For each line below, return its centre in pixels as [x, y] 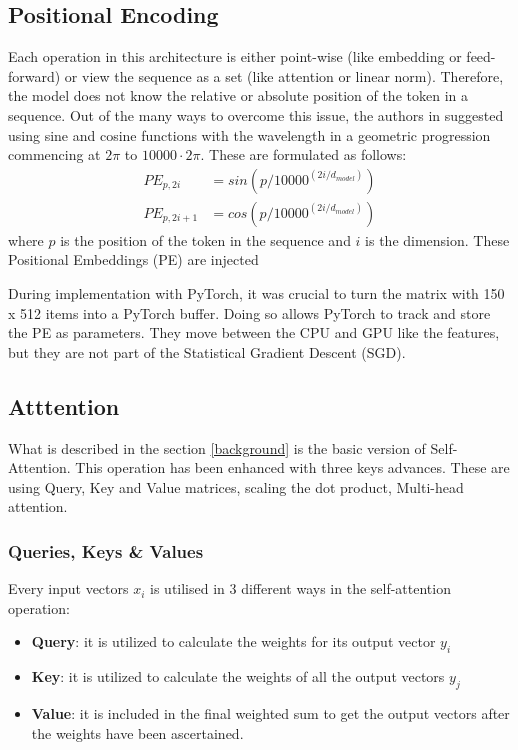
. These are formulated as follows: [303, 154]
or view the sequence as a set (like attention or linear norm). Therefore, [284, 75]
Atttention [64, 405]
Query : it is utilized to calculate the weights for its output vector [233, 641]
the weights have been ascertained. [137, 732]
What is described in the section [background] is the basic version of [217, 447]
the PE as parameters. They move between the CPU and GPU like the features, [254, 332]
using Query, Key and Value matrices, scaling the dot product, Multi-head [236, 486]
